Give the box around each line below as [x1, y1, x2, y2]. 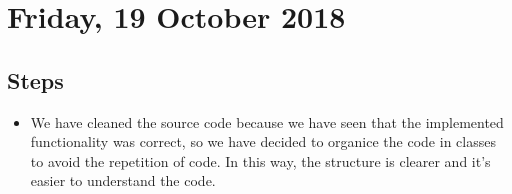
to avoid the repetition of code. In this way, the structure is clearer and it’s [30, 150, 491, 171]
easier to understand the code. [30, 170, 216, 191]
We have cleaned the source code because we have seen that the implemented [30, 111, 504, 132]
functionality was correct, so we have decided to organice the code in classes [30, 131, 496, 152]
